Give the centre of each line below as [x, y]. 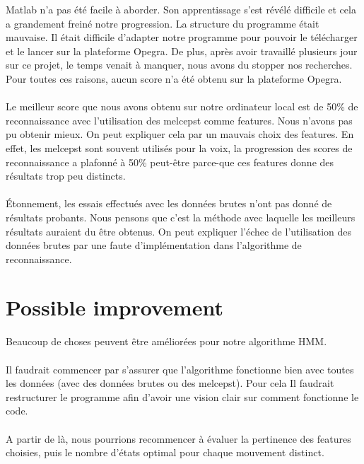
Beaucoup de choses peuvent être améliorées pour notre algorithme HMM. [166, 341]
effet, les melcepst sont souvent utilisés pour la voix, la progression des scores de [179, 147]
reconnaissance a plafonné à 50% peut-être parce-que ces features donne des [170, 162]
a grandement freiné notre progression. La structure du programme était [163, 23]
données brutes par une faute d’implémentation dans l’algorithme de [154, 245]
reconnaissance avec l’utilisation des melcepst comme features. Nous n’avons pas [179, 120]
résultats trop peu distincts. [66, 176]
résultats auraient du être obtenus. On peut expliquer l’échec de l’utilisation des [179, 231]
